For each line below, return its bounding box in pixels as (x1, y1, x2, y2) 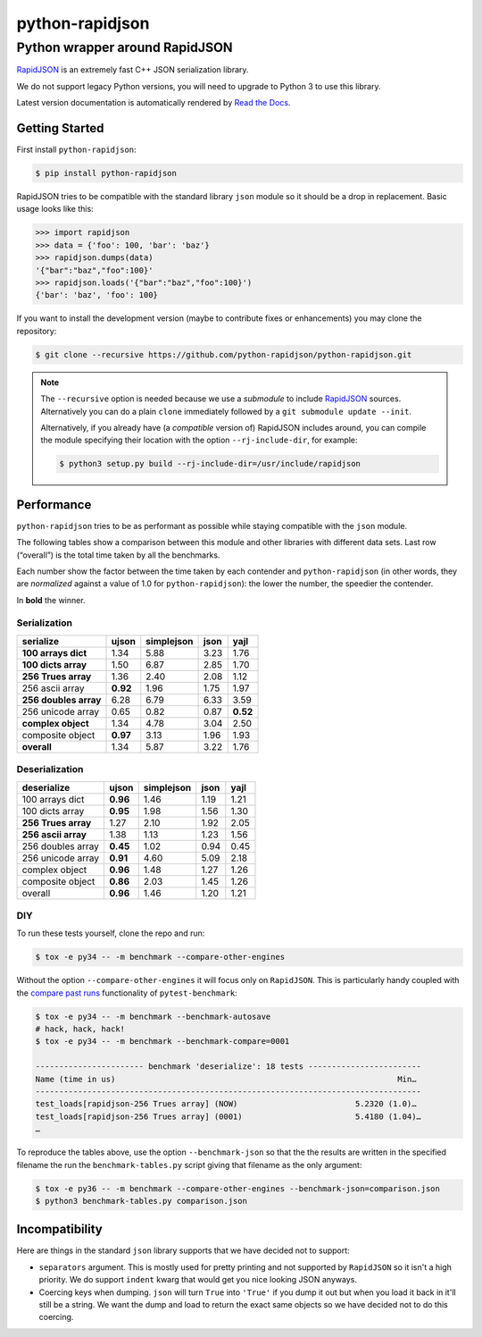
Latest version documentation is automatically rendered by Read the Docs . (16, 97, 291, 108)
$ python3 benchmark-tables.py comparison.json (35, 1196, 247, 1206)
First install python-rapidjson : (16, 144, 137, 156)
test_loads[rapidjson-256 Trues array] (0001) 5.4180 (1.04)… (35, 1111, 421, 1122)
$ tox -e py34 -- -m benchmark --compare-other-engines (35, 952, 286, 963)
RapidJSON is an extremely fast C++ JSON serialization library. (16, 64, 249, 75)
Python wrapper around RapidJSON (16, 39, 233, 55)
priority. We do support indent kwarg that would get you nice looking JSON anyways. (38, 1274, 357, 1285)
